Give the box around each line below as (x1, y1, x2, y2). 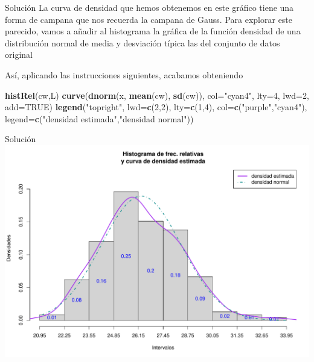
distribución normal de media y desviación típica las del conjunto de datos (5, 36, 280, 49)
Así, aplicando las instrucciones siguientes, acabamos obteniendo (5, 68, 243, 81)
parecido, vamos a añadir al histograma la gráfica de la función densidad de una (5, 25, 301, 37)
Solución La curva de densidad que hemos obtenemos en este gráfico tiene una (5, 1, 294, 13)
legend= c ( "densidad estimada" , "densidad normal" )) (5, 112, 194, 125)
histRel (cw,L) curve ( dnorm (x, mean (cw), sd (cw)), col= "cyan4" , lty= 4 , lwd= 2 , (5, 89, 309, 101)
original (5, 48, 33, 61)
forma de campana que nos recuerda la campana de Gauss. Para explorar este (5, 13, 293, 25)
